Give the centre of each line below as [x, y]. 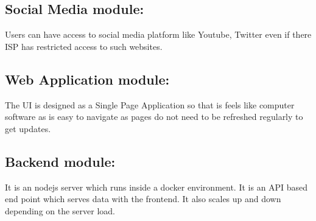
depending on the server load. [60, 210]
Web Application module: [87, 79]
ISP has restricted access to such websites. [84, 46]
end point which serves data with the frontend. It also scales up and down [143, 199]
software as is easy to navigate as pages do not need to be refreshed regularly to [154, 117]
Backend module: [60, 161]
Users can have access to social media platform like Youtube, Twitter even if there [158, 34]
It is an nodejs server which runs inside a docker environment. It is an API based [156, 187]
